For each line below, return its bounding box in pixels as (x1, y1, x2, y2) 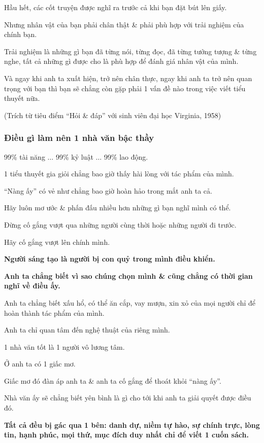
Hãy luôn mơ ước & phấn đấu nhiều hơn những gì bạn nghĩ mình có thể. (4, 202, 231, 213)
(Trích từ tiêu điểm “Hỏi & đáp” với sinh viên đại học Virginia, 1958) (4, 109, 221, 120)
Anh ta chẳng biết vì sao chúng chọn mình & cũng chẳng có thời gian (4, 270, 253, 281)
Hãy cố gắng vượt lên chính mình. (4, 236, 110, 247)
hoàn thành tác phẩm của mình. (4, 307, 105, 318)
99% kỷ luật (55, 151, 93, 162)
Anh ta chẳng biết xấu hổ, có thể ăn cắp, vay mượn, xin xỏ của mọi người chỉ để (4, 297, 256, 308)
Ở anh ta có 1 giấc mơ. (4, 358, 76, 369)
